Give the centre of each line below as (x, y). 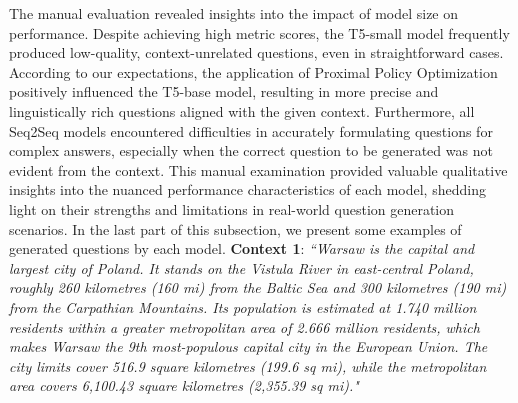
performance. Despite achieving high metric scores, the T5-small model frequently (259, 32)
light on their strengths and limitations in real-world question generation (232, 208)
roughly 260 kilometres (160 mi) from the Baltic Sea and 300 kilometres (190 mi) (258, 287)
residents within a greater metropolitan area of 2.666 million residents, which (244, 326)
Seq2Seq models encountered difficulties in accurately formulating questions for (251, 130)
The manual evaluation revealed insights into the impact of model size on (234, 13)
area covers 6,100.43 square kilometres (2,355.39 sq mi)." (184, 385)
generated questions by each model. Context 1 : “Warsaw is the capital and (242, 248)
